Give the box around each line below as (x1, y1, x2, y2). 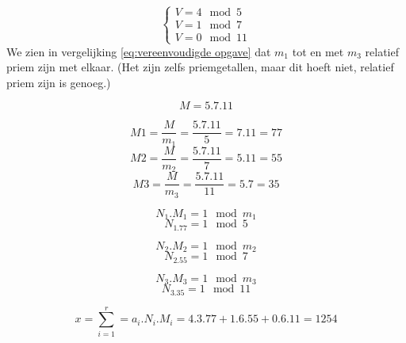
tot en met (292, 43, 344, 59)
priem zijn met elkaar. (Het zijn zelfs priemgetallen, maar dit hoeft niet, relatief (6, 59, 394, 75)
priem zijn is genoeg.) (6, 74, 111, 90)
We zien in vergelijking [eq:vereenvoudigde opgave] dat (6, 43, 271, 59)
